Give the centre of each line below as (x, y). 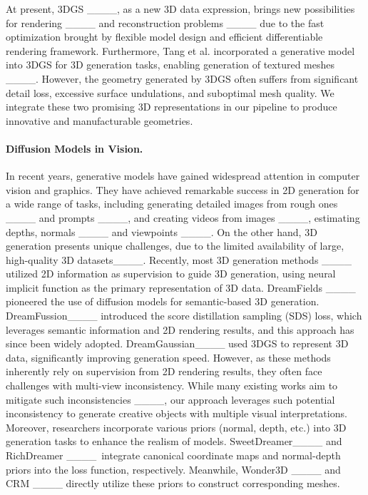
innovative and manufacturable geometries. (99, 120)
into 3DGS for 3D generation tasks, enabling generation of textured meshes (170, 65)
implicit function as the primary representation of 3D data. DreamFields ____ (181, 287)
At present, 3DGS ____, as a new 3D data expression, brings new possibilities (180, 9)
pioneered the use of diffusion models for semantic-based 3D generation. (163, 301)
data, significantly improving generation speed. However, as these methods (168, 357)
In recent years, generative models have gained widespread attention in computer (183, 176)
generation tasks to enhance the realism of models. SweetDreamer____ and (174, 441)
